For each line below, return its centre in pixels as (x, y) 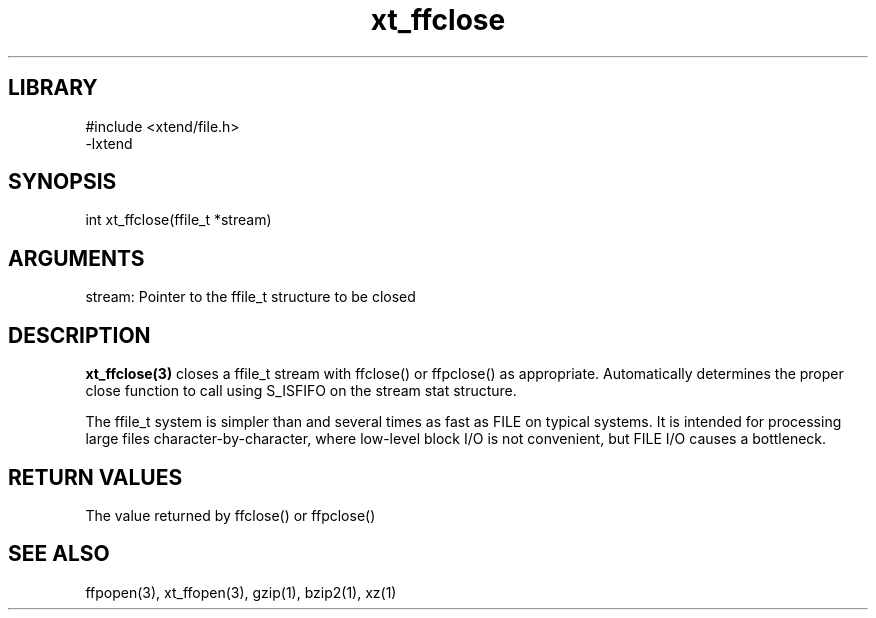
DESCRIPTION (79, 335)
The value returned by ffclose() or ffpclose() (230, 515)
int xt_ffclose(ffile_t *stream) (178, 220)
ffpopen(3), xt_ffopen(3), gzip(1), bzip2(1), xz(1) (241, 592)
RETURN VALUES (95, 477)
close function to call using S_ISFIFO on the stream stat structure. (301, 391)
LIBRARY (53, 88)
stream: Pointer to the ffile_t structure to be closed (250, 297)
